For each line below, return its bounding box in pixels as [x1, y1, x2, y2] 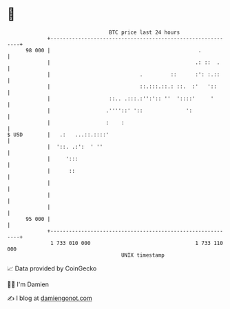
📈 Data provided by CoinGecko [7, 264, 97, 273]
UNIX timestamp [121, 251, 165, 259]
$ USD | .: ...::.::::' [7, 131, 109, 138]
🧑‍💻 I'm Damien [7, 280, 50, 288]
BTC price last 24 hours [109, 29, 180, 36]
